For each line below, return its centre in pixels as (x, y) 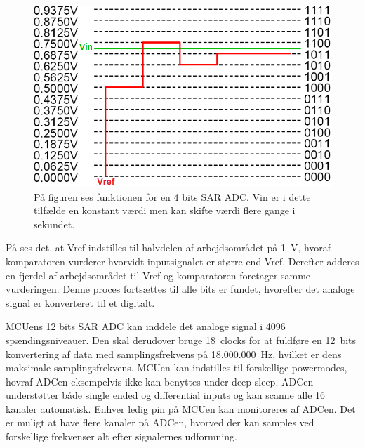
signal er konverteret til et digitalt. (80, 302)
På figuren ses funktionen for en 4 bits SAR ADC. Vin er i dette (172, 196)
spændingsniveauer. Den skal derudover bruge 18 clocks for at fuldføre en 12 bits (181, 340)
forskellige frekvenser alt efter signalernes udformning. (121, 436)
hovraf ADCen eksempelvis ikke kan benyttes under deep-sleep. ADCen (160, 381)
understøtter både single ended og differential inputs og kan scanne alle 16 (166, 395)
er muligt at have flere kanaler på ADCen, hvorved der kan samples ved (160, 422)
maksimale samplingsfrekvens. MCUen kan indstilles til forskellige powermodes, (177, 368)
